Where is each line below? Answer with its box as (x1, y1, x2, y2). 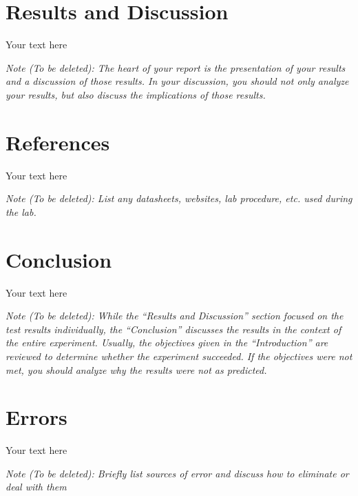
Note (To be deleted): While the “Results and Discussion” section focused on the (6, 308, 344, 323)
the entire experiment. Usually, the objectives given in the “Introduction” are (6, 335, 328, 350)
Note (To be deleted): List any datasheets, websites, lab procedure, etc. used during (6, 191, 352, 206)
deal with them (6, 479, 67, 494)
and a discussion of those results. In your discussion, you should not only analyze (6, 74, 349, 88)
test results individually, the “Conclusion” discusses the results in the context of (6, 321, 341, 336)
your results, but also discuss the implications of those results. (6, 87, 266, 101)
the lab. (6, 204, 36, 219)
